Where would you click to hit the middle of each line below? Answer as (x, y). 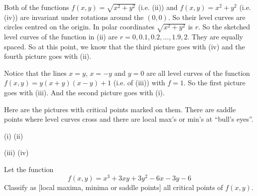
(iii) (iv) (16, 152)
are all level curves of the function (198, 73)
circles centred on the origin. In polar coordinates (79, 27)
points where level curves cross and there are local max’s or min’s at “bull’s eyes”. (129, 119)
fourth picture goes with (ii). (48, 56)
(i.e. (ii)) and (158, 7)
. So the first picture (214, 83)
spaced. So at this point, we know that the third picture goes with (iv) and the (125, 46)
